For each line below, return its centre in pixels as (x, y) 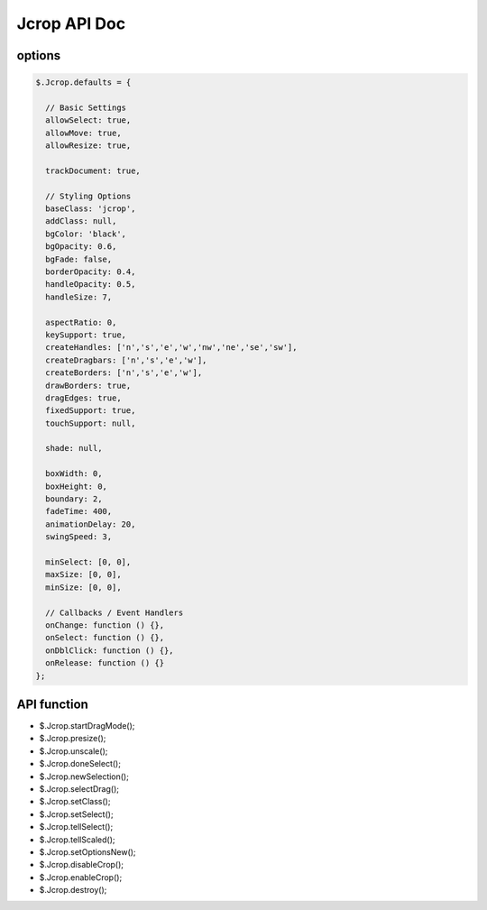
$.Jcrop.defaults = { (83, 83)
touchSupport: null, (91, 423)
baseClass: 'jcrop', (91, 209)
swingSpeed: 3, (79, 537)
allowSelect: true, (88, 120)
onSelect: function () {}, (105, 638)
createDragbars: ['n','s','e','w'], (126, 360)
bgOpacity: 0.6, (81, 247)
